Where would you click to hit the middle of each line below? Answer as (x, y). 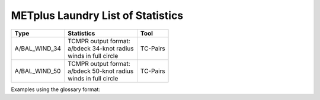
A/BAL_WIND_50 (38, 71)
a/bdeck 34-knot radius (101, 49)
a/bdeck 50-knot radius (101, 71)
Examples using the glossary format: (56, 89)
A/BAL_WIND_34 (38, 49)
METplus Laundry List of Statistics (97, 15)
